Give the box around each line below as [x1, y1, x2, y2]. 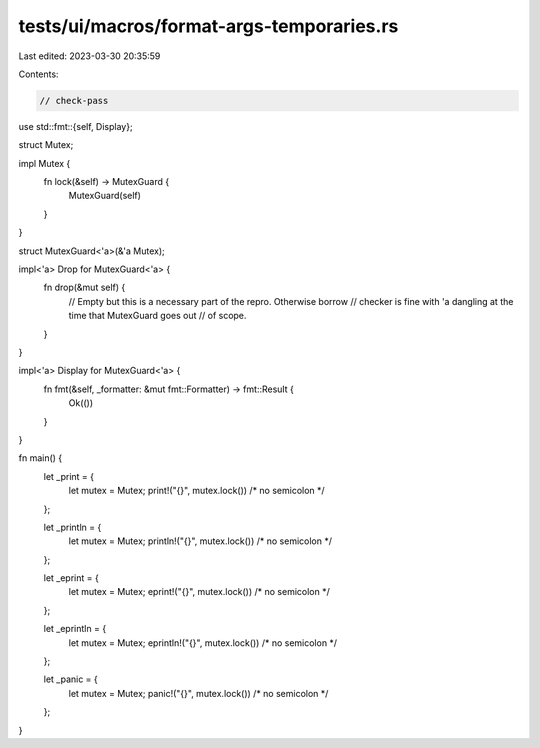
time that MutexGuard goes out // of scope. [68, 310, 247, 322]
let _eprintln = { [43, 623, 107, 635]
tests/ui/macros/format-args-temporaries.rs [18, 15, 399, 37]
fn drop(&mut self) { [43, 281, 126, 294]
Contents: [18, 68, 59, 80]
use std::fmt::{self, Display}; [18, 120, 134, 132]
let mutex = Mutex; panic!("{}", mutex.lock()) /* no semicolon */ [68, 687, 329, 699]
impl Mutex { [18, 157, 71, 169]
